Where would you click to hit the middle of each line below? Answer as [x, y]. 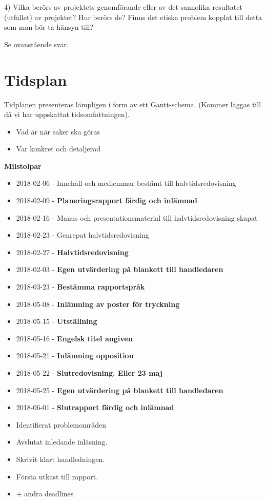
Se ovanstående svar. [36, 44]
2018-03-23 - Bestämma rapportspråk [80, 287]
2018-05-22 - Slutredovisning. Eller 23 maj [89, 373]
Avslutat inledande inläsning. [62, 442]
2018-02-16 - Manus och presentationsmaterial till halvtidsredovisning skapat [137, 217]
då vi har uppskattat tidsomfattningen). [67, 114]
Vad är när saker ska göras [58, 131]
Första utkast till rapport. [57, 476]
